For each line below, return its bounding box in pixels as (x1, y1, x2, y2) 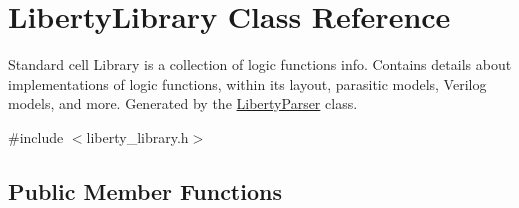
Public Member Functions (8, 175, 282, 206)
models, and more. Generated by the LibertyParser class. (8, 93, 358, 114)
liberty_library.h (86, 126, 189, 147)
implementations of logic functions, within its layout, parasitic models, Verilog (8, 73, 487, 94)
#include (8, 126, 64, 147)
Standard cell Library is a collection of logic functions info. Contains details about (8, 54, 512, 75)
